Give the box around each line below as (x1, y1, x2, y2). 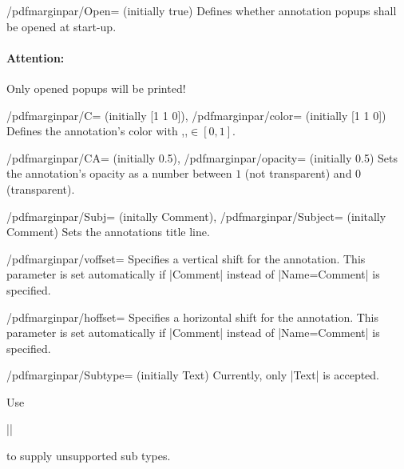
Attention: (6, 49, 65, 66)
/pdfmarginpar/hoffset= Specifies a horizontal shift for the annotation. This (6, 308, 379, 325)
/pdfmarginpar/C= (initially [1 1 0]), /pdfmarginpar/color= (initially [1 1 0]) (6, 106, 386, 123)
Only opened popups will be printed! (6, 79, 186, 96)
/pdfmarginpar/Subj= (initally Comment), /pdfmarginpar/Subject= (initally (6, 207, 386, 224)
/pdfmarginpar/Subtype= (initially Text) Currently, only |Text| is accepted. (6, 367, 380, 383)
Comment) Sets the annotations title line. (6, 223, 210, 240)
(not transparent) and (244, 165, 352, 182)
